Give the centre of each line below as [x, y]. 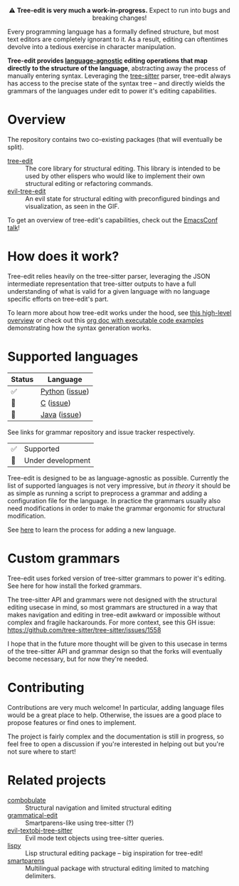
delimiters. [41, 875]
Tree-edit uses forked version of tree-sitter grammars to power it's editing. [117, 578]
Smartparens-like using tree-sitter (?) [80, 823]
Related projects [57, 780]
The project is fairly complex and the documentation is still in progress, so [116, 736]
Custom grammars [64, 558]
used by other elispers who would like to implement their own [115, 176]
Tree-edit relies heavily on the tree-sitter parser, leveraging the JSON [109, 276]
